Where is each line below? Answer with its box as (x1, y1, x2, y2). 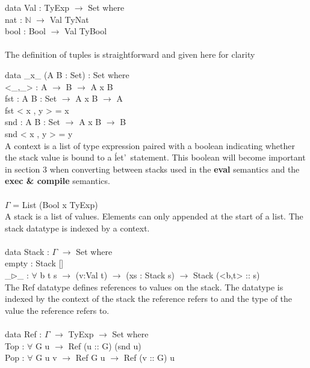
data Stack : (5, 245, 49, 257)
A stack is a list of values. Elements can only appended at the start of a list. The (5, 210, 303, 222)
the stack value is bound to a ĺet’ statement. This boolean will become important (5, 151, 306, 164)
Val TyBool (64, 25, 107, 37)
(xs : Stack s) (126, 269, 175, 281)
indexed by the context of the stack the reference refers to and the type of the (5, 292, 293, 305)
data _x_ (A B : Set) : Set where (5, 68, 129, 81)
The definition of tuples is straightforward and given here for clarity (5, 48, 255, 61)
